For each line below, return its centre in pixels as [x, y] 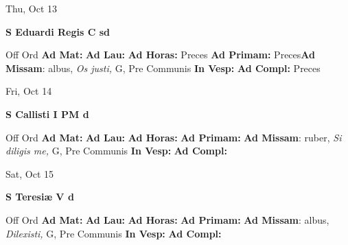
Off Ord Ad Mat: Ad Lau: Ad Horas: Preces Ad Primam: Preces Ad [160, 55]
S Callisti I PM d [47, 114]
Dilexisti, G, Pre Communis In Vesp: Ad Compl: [114, 233]
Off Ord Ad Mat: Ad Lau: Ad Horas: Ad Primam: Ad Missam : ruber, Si [174, 137]
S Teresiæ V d [40, 197]
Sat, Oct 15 [30, 173]
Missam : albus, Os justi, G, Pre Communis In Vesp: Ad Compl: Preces [163, 68]
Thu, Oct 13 [32, 8]
